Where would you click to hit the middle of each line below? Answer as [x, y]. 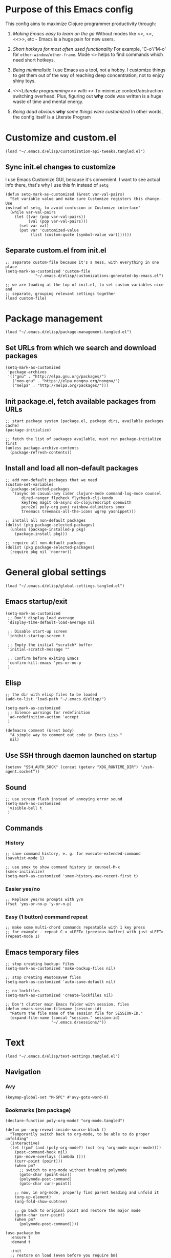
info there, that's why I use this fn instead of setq [57, 185]
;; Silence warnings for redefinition [49, 713]
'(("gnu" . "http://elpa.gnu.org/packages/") [57, 377]
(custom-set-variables [29, 484]
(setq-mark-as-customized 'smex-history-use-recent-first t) [72, 876]
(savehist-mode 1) [25, 858]
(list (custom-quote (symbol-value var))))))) [81, 234]
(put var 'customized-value [49, 230]
